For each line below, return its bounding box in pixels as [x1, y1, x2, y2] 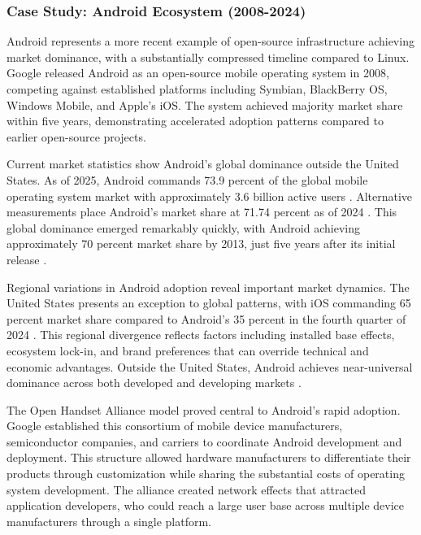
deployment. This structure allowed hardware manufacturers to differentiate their [7, 449, 411, 466]
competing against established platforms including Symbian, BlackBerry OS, [7, 80, 388, 97]
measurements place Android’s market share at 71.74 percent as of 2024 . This [7, 203, 397, 220]
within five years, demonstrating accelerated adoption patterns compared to [7, 112, 384, 129]
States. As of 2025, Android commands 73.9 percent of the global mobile [7, 171, 368, 188]
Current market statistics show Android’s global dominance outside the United [7, 155, 399, 172]
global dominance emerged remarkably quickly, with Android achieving [7, 219, 360, 236]
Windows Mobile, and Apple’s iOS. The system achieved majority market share [7, 96, 403, 113]
